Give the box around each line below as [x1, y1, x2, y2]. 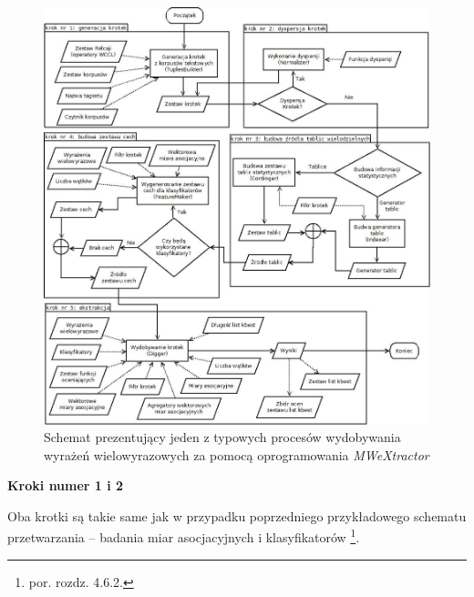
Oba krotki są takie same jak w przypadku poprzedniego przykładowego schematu [7, 506, 467, 525]
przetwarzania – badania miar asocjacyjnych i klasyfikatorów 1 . [7, 525, 360, 547]
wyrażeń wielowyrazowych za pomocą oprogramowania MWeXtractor [44, 445, 429, 464]
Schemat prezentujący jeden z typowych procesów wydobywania [44, 427, 401, 447]
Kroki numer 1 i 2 [7, 476, 124, 495]
